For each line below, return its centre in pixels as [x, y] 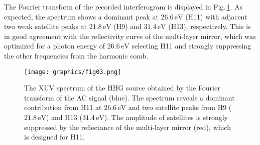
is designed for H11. [54, 137]
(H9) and [127, 26]
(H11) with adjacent [216, 16]
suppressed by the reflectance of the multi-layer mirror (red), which [127, 127]
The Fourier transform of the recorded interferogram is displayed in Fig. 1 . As [123, 6]
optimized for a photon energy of [55, 46]
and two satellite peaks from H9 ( [180, 107]
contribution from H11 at [63, 107]
